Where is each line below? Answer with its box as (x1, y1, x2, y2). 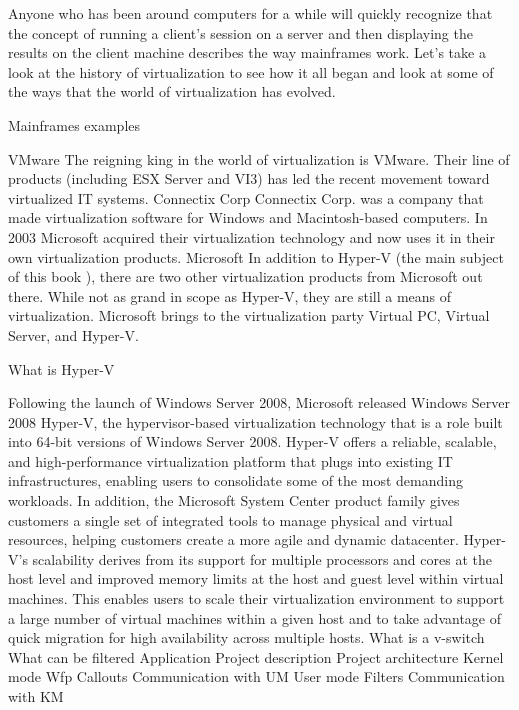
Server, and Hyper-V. (8, 324, 139, 345)
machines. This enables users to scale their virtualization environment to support (8, 588, 505, 609)
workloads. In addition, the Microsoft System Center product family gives (8, 490, 460, 511)
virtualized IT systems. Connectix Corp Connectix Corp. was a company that (8, 187, 484, 208)
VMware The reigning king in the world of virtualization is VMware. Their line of (8, 148, 510, 169)
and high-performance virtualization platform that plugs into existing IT (8, 450, 453, 471)
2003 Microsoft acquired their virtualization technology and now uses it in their (8, 226, 495, 247)
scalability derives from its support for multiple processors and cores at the (32, 548, 492, 569)
